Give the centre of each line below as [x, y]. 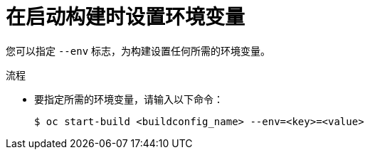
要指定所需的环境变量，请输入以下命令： [129, 99]
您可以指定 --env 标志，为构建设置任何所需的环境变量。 [138, 50]
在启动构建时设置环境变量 [126, 17]
